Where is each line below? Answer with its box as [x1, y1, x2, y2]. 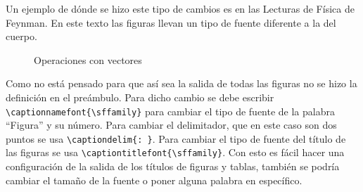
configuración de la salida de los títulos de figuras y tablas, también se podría [6, 159, 340, 174]
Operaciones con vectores [34, 52, 142, 67]
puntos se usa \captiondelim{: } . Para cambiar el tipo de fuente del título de [6, 131, 346, 146]
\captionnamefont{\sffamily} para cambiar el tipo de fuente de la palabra [6, 103, 335, 118]
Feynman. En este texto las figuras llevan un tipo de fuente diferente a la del [6, 15, 336, 30]
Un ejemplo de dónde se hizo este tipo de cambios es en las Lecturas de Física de [6, 1, 355, 15]
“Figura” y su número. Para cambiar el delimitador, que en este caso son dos [6, 117, 337, 132]
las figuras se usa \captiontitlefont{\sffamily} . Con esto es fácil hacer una [6, 145, 345, 160]
